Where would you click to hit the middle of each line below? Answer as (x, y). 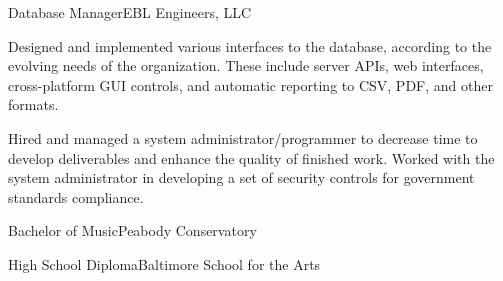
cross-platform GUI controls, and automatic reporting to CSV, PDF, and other (250, 84)
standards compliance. (76, 196)
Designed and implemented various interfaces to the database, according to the (250, 45)
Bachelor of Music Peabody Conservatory (132, 230)
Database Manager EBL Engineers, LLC (130, 12)
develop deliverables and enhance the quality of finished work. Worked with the (251, 157)
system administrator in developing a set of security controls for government (241, 177)
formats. (33, 104)
